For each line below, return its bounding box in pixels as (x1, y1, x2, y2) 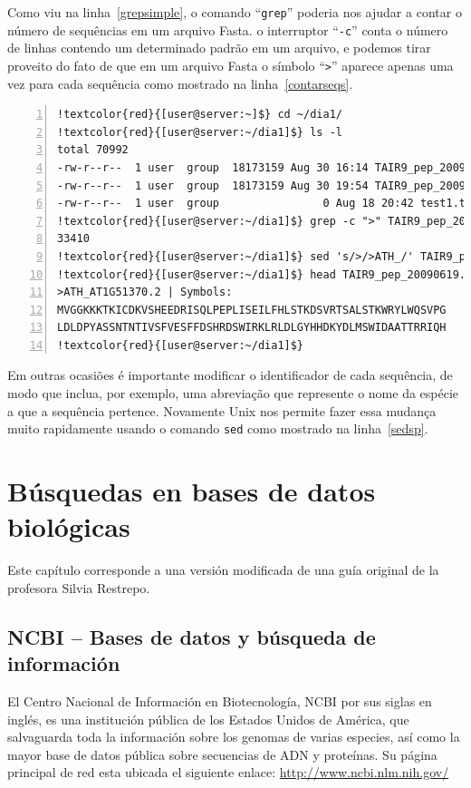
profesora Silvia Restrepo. (7, 578, 150, 597)
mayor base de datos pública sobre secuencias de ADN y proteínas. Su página (7, 744, 437, 764)
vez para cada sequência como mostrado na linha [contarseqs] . (7, 73, 353, 92)
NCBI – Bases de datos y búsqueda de (7, 622, 376, 650)
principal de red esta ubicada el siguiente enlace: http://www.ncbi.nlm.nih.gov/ (7, 763, 449, 782)
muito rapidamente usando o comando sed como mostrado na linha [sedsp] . (7, 419, 428, 438)
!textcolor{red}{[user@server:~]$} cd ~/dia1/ (57, 108, 342, 122)
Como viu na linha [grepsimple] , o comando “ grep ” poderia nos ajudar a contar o (7, 3, 462, 21)
